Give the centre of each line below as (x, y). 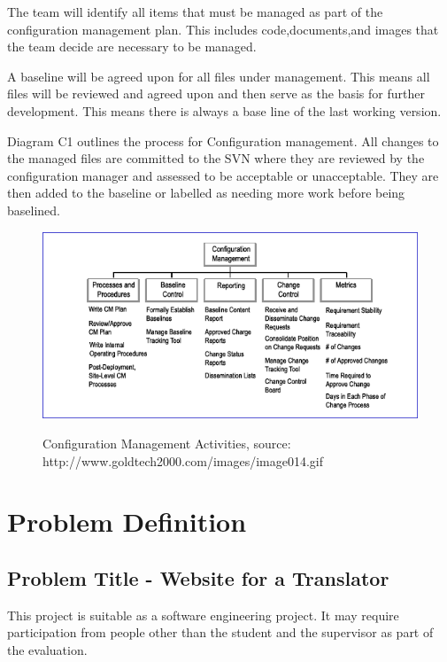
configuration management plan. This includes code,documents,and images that (223, 29)
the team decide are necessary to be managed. (132, 47)
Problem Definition (127, 522)
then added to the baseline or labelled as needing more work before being (206, 193)
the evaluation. (47, 649)
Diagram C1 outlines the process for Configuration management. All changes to (223, 140)
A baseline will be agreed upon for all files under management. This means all (219, 76)
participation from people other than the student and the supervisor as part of (220, 632)
